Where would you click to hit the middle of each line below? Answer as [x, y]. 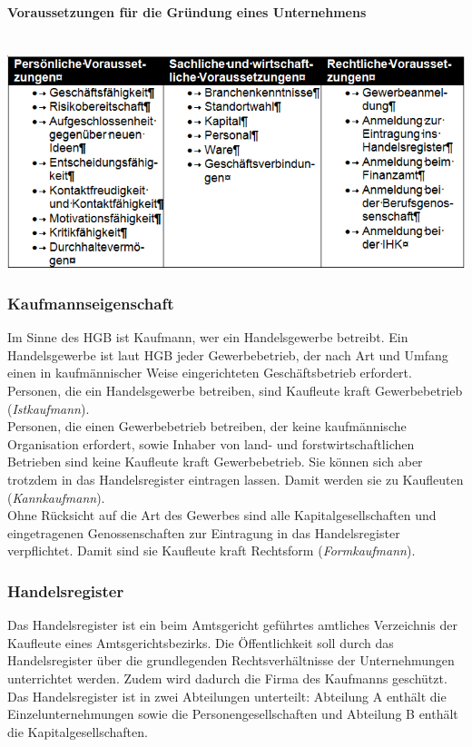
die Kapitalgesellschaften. [78, 731]
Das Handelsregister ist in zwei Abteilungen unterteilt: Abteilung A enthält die [227, 696]
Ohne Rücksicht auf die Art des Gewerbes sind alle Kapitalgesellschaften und [222, 515]
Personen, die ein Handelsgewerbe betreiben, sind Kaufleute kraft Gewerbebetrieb [235, 390]
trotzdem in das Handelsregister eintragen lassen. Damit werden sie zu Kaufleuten [236, 479]
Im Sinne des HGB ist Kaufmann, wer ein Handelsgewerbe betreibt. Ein [208, 337]
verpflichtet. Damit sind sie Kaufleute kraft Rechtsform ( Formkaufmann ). [211, 550]
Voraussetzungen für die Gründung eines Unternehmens [187, 11]
